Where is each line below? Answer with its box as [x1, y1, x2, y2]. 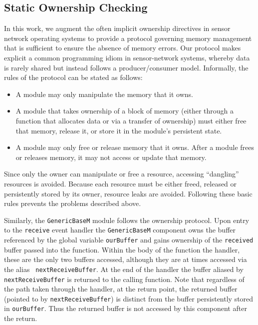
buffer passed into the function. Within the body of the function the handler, [4, 244, 240, 254]
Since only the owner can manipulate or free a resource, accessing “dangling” [4, 168, 239, 179]
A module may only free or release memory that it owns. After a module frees [15, 142, 254, 152]
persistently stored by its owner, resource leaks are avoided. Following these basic [4, 188, 253, 198]
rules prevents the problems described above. [4, 198, 141, 208]
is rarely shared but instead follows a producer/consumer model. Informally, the [4, 62, 249, 72]
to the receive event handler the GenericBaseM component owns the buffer [4, 224, 236, 235]
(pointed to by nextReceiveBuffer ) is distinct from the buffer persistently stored [4, 293, 254, 303]
